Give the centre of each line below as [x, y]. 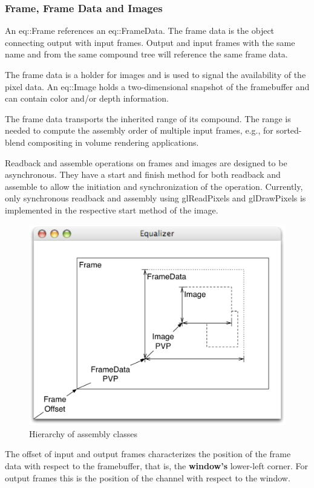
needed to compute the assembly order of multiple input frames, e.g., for [139, 130]
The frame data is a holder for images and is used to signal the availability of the [155, 74]
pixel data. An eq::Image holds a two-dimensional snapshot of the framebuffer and [157, 86]
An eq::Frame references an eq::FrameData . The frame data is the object [140, 31]
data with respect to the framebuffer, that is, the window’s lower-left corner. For [157, 465]
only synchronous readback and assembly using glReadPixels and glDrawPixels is [155, 198]
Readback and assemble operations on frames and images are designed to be [146, 162]
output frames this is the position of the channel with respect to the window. [148, 477]
